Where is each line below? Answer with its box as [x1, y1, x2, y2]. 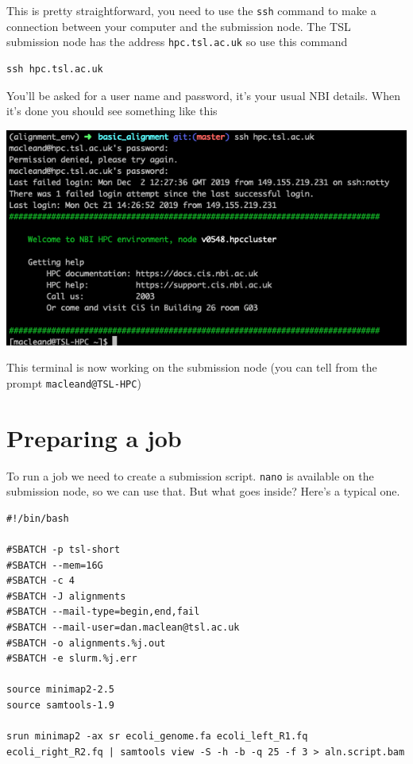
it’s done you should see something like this [6, 102, 218, 119]
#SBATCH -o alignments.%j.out [6, 637, 166, 649]
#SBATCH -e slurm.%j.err [6, 653, 137, 665]
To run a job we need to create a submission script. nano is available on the [6, 467, 374, 484]
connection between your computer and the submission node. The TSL [6, 17, 351, 34]
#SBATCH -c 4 [6, 575, 75, 587]
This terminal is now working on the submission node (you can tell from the [6, 359, 377, 376]
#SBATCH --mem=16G [6, 559, 103, 571]
